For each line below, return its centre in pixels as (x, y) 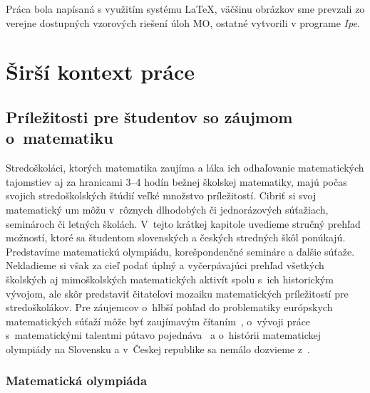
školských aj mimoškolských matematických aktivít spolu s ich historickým (170, 279)
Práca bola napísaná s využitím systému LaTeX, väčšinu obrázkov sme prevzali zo (185, 9)
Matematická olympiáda (77, 381)
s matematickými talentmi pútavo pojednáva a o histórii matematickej (163, 335)
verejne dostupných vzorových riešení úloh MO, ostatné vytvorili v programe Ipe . (183, 22)
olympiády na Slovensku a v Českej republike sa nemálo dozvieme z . (158, 349)
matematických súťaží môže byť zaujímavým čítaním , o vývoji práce (158, 321)
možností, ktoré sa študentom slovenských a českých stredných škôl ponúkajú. (176, 237)
